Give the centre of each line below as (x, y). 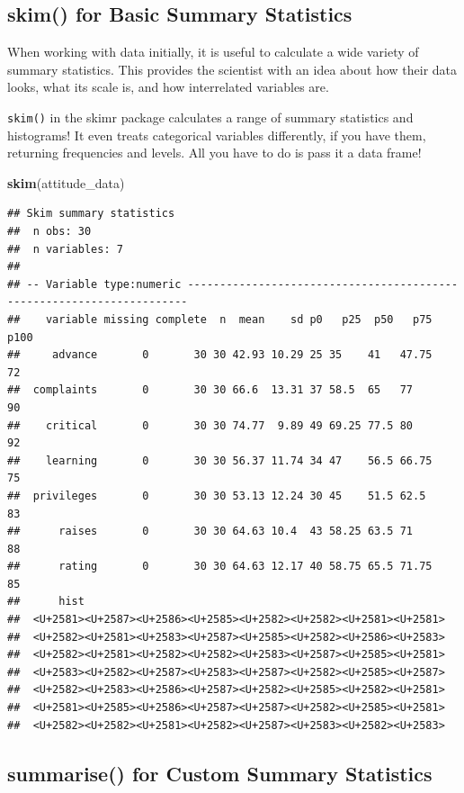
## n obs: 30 (49, 232)
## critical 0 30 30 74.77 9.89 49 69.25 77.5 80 (210, 425)
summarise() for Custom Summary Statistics (220, 773)
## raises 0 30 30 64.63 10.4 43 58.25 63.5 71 (210, 532)
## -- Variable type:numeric (94, 284)
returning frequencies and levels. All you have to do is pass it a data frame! (214, 153)
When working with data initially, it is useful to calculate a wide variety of (213, 52)
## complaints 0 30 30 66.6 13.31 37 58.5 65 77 (210, 390)
